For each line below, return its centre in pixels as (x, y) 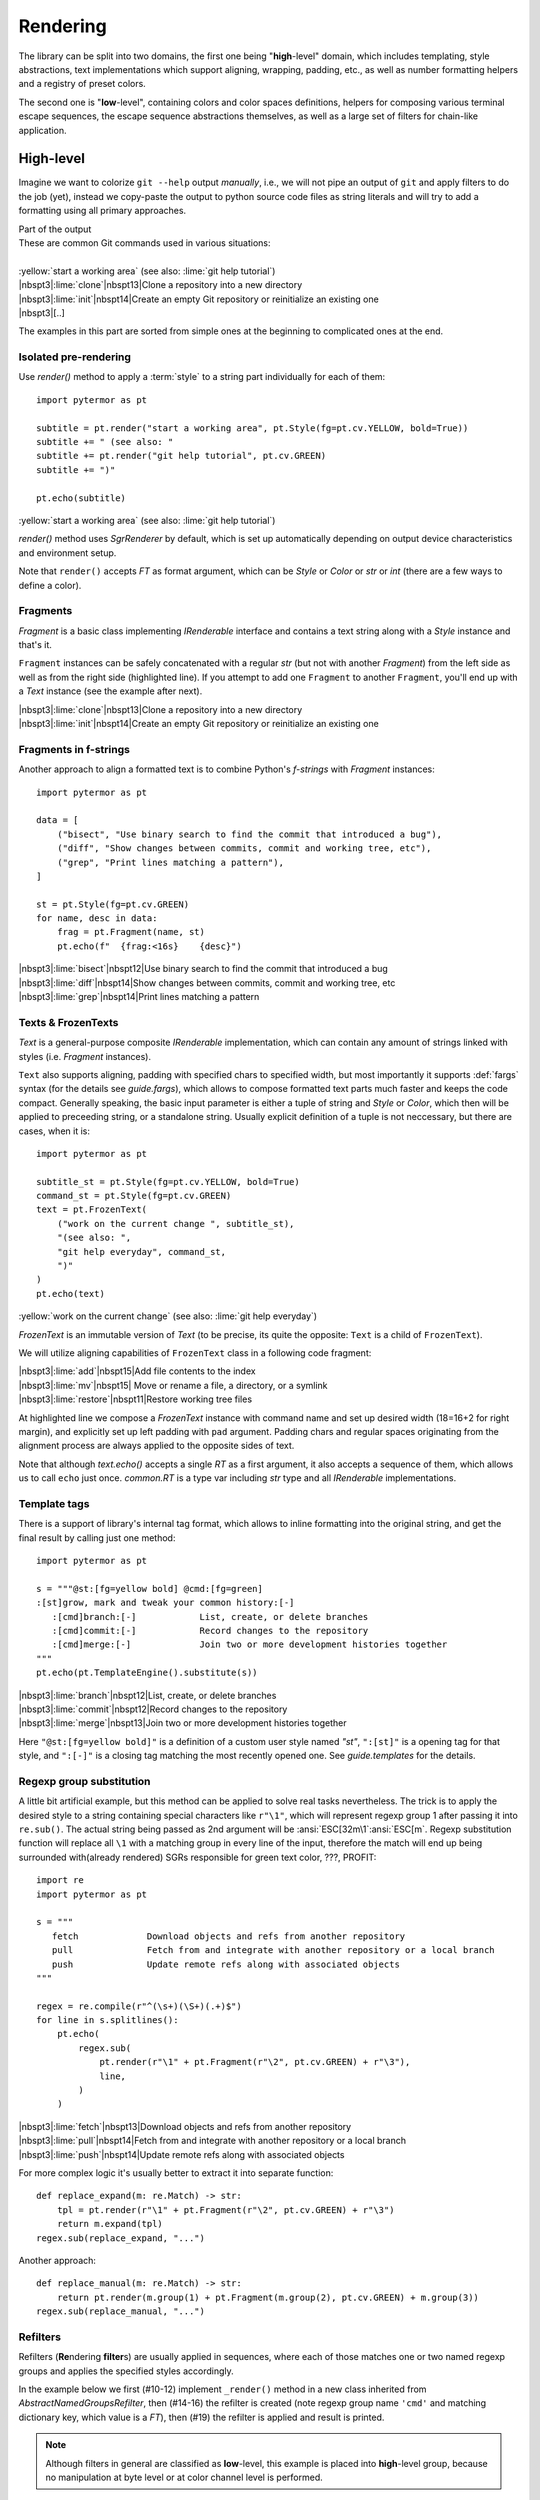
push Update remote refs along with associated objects (225, 1964)
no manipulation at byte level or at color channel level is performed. (184, 2477)
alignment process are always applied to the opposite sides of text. (156, 1446)
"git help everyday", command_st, (141, 1251)
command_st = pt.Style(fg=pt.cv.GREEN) (134, 1196)
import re (60, 1880)
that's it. (35, 645)
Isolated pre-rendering (75, 357)
